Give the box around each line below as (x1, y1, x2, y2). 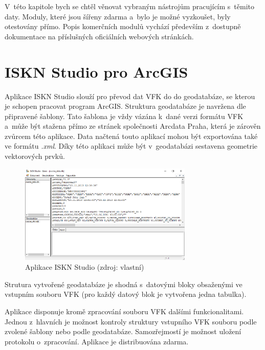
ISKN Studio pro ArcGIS (5, 61, 188, 82)
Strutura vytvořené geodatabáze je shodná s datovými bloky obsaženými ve (5, 278, 242, 289)
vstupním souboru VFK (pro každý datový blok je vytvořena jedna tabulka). (5, 289, 247, 299)
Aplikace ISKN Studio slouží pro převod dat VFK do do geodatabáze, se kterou (5, 90, 255, 101)
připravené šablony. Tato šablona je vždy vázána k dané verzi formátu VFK (5, 110, 244, 121)
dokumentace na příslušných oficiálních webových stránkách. (5, 31, 194, 41)
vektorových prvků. (5, 151, 65, 161)
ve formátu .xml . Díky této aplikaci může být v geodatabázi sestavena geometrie (5, 141, 258, 151)
